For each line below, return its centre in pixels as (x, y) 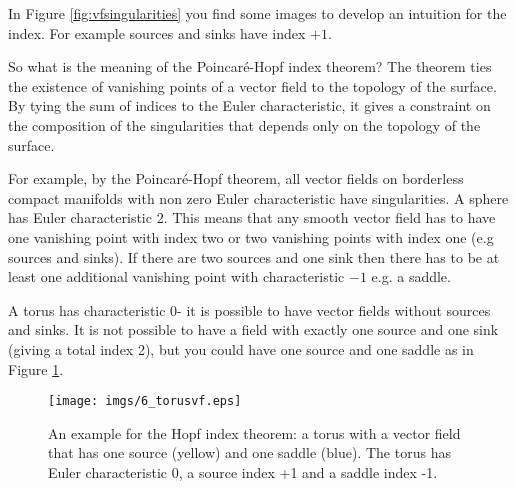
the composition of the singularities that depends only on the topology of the (244, 124)
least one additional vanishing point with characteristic (176, 276)
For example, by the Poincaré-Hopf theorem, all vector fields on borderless (236, 178)
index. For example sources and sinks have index (157, 32)
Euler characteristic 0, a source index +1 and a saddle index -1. (243, 471)
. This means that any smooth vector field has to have (329, 217)
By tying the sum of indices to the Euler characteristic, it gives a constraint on (249, 105)
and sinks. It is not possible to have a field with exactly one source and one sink (253, 329)
